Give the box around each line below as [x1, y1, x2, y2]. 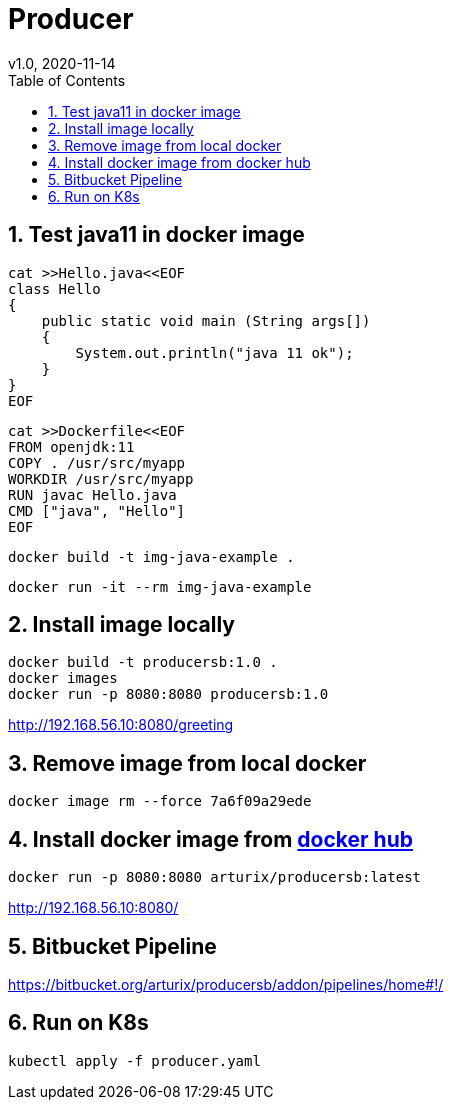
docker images [8, 670, 118, 687]
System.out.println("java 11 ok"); [75, 344, 354, 361]
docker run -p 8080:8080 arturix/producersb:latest [8, 869, 422, 886]
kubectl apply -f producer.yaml [8, 1052, 261, 1069]
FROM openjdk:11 [8, 438, 135, 455]
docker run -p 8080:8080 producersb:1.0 [8, 686, 329, 703]
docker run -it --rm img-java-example [8, 578, 312, 595]
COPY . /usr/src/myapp [8, 454, 186, 471]
